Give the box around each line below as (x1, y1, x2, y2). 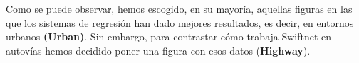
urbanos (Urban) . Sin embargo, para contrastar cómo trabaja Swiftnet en (6, 29, 332, 44)
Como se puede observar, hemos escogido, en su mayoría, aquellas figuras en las (6, 1, 353, 16)
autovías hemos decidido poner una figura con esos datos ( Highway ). (6, 42, 311, 57)
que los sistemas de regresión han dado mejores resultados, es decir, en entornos (6, 15, 354, 30)
